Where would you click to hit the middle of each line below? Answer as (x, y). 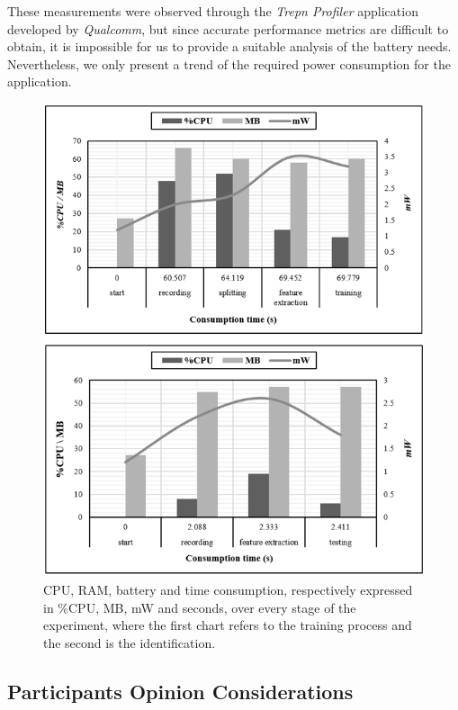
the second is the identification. (130, 642)
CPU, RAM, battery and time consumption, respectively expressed (228, 589)
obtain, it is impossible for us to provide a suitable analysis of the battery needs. (229, 46)
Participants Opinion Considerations (180, 691)
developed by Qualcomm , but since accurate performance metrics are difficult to (228, 28)
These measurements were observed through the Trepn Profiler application (213, 11)
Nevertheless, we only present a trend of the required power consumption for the (229, 63)
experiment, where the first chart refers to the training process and (228, 625)
